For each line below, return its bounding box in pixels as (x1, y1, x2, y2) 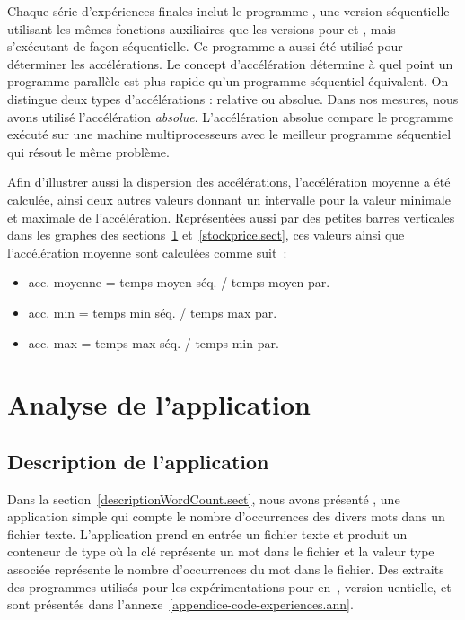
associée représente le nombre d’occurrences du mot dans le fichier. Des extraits (7, 560, 444, 579)
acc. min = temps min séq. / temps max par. (28, 302, 277, 321)
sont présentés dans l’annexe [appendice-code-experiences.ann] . (7, 595, 354, 614)
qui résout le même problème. (7, 142, 170, 161)
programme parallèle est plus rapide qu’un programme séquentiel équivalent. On (7, 72, 449, 91)
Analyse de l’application (7, 386, 311, 423)
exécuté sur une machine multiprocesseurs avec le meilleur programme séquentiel (7, 125, 452, 144)
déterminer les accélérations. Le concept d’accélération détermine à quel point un (7, 54, 453, 73)
